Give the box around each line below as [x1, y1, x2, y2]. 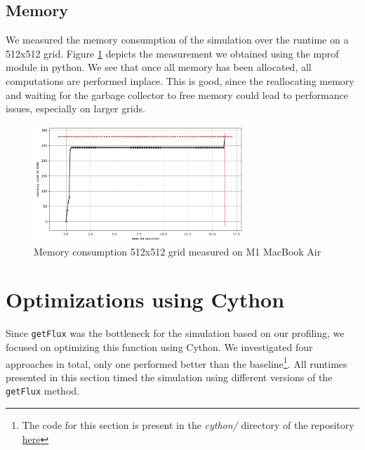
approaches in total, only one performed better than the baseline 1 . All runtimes [6, 354, 347, 371]
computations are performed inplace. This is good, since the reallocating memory [6, 73, 354, 88]
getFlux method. [6, 383, 79, 398]
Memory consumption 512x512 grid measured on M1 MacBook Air [34, 244, 321, 258]
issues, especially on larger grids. [6, 101, 145, 116]
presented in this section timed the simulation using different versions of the [6, 369, 333, 384]
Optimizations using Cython [6, 285, 285, 314]
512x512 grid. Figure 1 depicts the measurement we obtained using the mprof [6, 46, 339, 60]
